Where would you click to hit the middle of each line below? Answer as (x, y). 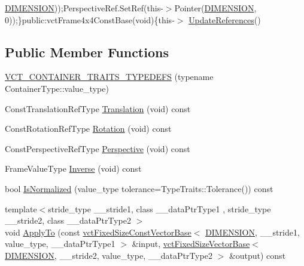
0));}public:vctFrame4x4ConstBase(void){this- (90, 19)
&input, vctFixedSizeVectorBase (191, 244)
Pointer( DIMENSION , (215, 8)
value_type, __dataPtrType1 (60, 244)
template (21, 208)
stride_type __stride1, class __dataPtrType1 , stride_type (159, 208)
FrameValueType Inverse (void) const (73, 168)
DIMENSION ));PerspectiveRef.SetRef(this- (84, 8)
